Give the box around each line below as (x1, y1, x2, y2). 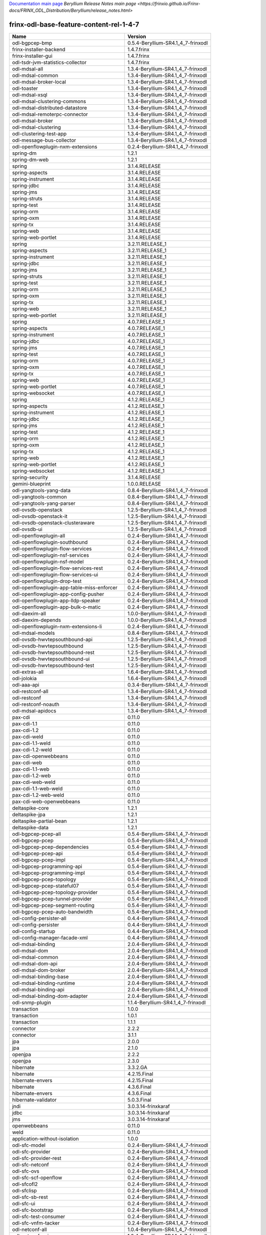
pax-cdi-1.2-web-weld (12, 792, 64, 799)
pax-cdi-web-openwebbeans (12, 798, 81, 805)
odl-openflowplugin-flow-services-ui (12, 571, 99, 578)
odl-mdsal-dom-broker (12, 967, 66, 974)
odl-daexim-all (12, 610, 46, 617)
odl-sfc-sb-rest (12, 1194, 48, 1200)
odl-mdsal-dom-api (12, 960, 58, 967)
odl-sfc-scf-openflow (12, 1174, 63, 1181)
